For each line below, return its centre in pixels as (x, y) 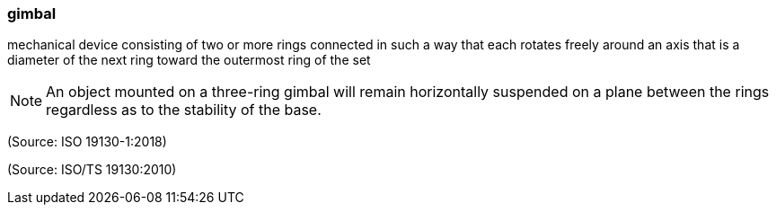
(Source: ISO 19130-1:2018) (87, 142)
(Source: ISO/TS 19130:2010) (92, 170)
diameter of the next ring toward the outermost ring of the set (189, 60)
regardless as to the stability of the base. (184, 110)
